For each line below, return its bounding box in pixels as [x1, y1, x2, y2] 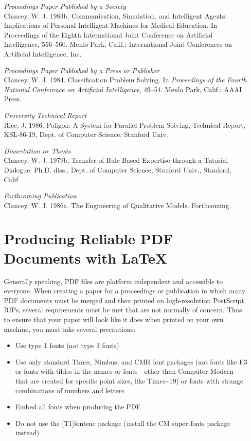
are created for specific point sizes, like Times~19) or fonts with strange [30, 375, 243, 385]
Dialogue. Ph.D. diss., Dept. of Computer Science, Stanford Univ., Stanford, [4, 164, 232, 174]
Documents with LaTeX [4, 248, 167, 268]
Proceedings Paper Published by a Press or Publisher [4, 65, 160, 75]
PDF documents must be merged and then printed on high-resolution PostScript [4, 295, 244, 305]
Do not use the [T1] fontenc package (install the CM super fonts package [15, 418, 231, 428]
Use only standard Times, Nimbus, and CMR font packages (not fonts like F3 [15, 356, 247, 366]
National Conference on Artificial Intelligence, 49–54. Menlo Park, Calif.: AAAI [4, 84, 242, 94]
